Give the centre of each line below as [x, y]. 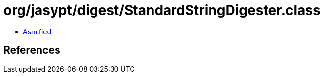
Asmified [37, 31]
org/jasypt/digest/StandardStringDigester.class [162, 10]
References [32, 50]
